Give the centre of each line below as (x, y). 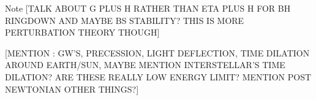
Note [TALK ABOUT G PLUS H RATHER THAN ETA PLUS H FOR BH (148, 8)
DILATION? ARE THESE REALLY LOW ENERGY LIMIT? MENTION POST (158, 76)
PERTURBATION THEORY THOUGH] (82, 32)
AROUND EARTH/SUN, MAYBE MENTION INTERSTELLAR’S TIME (145, 65)
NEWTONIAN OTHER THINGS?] (72, 89)
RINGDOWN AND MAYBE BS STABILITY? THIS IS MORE (125, 20)
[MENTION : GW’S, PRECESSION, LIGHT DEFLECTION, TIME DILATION (157, 52)
